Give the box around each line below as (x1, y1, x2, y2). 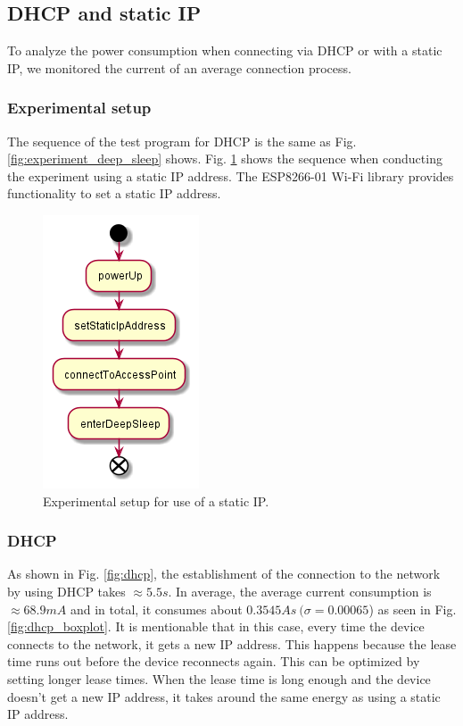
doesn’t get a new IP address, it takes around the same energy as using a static (7, 687, 441, 705)
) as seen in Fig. (368, 599, 457, 618)
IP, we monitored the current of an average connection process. (7, 58, 351, 77)
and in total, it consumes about (70, 599, 243, 618)
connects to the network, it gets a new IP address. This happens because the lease (7, 634, 457, 653)
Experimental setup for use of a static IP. (43, 491, 269, 510)
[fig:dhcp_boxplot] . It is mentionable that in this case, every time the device (7, 617, 425, 636)
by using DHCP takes (7, 581, 126, 600)
